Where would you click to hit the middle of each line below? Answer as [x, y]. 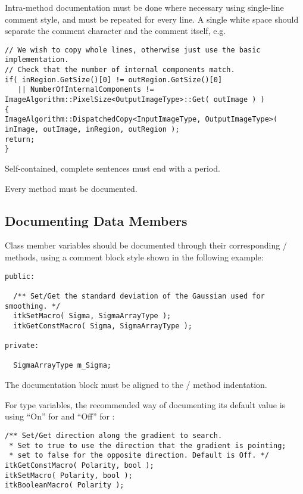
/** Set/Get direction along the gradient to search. [114, 435]
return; [20, 139]
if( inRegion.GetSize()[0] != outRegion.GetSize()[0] [114, 80]
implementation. [37, 60]
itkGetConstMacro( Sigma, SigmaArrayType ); [103, 326]
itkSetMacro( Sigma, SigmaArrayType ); [92, 316]
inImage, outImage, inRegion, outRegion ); [92, 130]
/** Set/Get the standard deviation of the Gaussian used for [139, 296]
